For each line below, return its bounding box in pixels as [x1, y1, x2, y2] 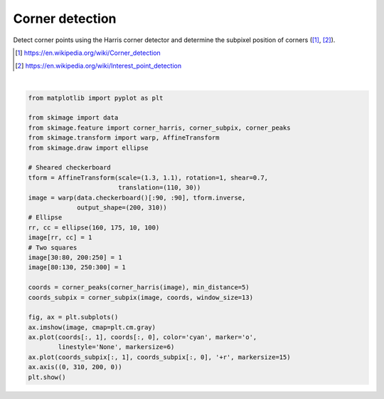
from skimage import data [28, 114, 119, 122]
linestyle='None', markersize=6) [58, 343, 175, 351]
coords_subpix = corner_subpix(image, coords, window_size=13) [28, 293, 254, 301]
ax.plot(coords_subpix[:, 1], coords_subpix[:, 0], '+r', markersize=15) [28, 353, 291, 361]
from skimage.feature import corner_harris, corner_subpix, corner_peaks [28, 123, 291, 132]
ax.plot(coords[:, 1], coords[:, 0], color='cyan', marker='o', [28, 333, 257, 341]
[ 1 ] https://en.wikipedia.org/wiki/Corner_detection [15, 48, 161, 57]
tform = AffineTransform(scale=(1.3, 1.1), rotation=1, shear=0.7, [28, 173, 269, 182]
